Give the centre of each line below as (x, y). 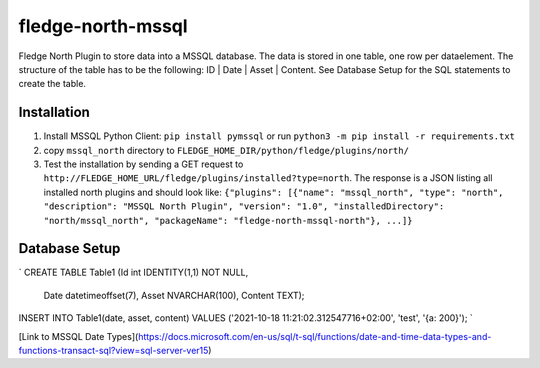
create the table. (52, 84)
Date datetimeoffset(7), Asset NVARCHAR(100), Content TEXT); (174, 295)
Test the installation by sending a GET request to (143, 164)
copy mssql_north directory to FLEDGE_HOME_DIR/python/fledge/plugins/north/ (226, 150)
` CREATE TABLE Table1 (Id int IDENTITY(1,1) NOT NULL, (133, 272)
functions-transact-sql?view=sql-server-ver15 (113, 351)
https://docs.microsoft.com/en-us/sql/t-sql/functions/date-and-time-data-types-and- (315, 336)
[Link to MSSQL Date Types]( (78, 336)
